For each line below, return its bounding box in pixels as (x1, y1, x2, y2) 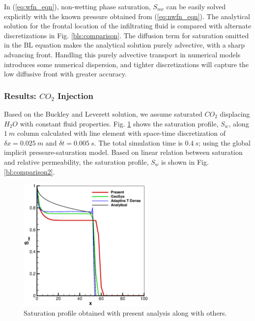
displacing (220, 108, 250, 119)
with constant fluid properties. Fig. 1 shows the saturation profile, (20, 118, 219, 128)
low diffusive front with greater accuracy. (4, 69, 127, 79)
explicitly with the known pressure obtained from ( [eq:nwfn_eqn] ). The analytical (4, 11, 250, 21)
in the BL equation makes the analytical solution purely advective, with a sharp (4, 40, 245, 50)
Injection (57, 89, 93, 101)
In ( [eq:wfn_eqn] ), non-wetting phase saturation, (4, 1, 151, 11)
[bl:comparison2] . (4, 166, 55, 176)
